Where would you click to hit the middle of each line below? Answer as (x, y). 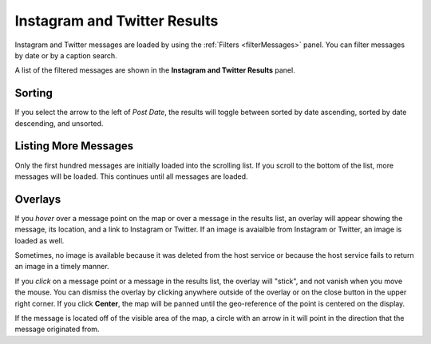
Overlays (38, 199)
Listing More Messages (74, 146)
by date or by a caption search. (66, 55)
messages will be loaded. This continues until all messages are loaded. (131, 176)
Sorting (34, 93)
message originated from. (57, 329)
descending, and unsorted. (59, 123)
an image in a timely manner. (62, 267)
